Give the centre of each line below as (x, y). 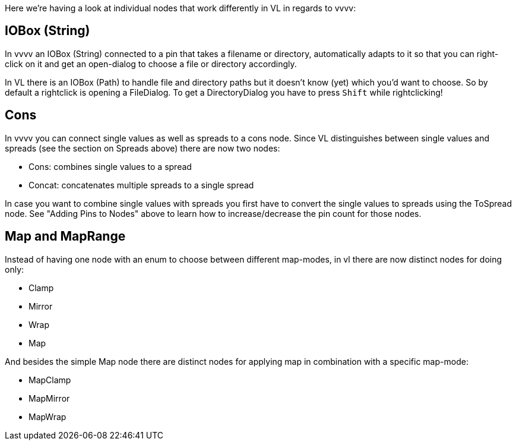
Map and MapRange (65, 236)
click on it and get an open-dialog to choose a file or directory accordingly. (151, 64)
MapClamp (50, 380)
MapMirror (49, 398)
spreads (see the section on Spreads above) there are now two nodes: (143, 148)
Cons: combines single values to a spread (110, 166)
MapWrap (48, 416)
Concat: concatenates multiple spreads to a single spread (141, 185)
